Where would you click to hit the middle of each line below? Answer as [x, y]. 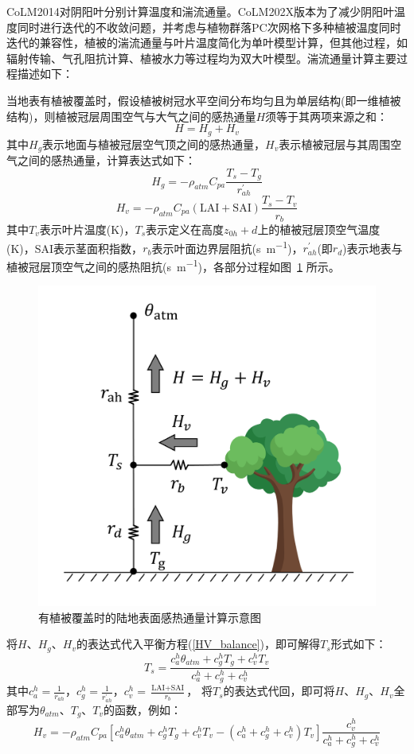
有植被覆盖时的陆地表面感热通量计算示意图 [150, 617]
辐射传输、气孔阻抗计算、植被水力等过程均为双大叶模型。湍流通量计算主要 [201, 58]
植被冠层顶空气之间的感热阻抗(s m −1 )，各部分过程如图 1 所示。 [173, 265]
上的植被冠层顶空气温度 [319, 229]
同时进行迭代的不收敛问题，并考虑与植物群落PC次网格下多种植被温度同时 [209, 27]
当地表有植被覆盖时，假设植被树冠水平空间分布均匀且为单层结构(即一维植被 [204, 100]
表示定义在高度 [185, 229]
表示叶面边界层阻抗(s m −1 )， [227, 247]
